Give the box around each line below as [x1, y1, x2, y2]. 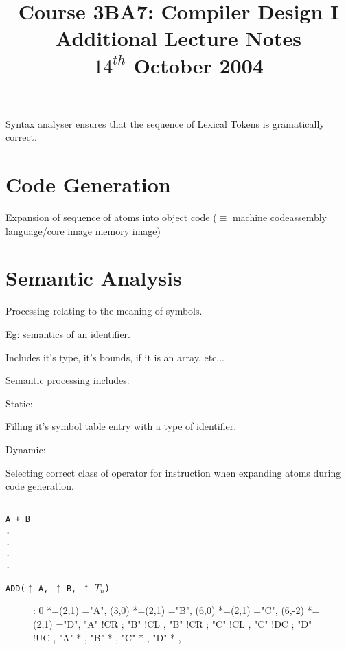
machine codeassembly [232, 210, 327, 225]
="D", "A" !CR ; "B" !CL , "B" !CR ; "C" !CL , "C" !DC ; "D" [56, 616, 312, 630]
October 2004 [133, 51, 264, 79]
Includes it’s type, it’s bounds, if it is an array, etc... [5, 350, 224, 364]
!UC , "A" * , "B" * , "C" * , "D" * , [33, 630, 181, 644]
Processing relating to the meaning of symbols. [5, 304, 203, 318]
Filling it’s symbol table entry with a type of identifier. [5, 419, 237, 433]
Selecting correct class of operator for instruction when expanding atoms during [5, 465, 341, 479]
